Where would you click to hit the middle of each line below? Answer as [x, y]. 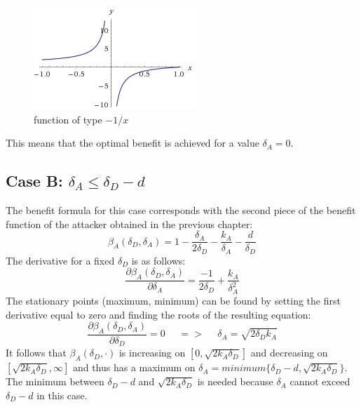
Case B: [34, 181]
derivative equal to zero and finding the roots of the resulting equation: [158, 314]
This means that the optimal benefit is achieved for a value [132, 143]
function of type [68, 119]
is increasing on [152, 353]
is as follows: [158, 260]
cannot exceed [320, 381]
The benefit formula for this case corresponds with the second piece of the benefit [181, 209]
